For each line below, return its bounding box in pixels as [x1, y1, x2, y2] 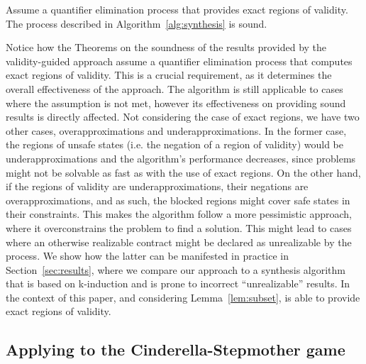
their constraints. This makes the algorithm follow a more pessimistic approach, [6, 206, 352, 221]
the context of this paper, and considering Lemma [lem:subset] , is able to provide [6, 289, 360, 304]
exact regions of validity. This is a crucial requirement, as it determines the [6, 67, 332, 82]
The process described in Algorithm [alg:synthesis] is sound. [6, 16, 267, 31]
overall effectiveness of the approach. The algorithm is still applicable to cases [6, 81, 343, 96]
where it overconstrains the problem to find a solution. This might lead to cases [6, 220, 352, 235]
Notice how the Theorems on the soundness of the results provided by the [6, 40, 327, 55]
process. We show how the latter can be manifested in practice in [6, 248, 289, 263]
